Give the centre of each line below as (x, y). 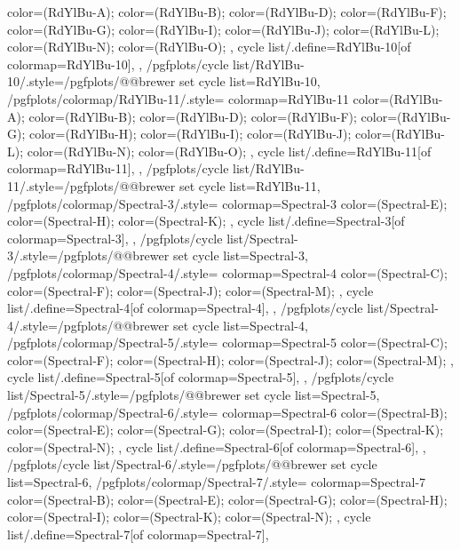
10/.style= (36, 81)
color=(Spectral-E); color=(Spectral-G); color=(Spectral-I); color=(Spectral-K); (226, 430)
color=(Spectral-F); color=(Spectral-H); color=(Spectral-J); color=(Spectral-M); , (230, 359)
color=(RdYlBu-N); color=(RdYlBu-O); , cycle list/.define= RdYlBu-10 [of (209, 47)
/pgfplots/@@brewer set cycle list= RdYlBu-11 (190, 185)
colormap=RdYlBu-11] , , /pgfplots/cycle (118, 168)
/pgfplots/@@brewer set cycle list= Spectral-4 (181, 325)
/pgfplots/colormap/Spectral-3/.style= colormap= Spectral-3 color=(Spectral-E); (227, 203)
